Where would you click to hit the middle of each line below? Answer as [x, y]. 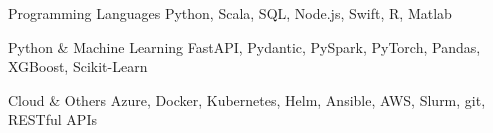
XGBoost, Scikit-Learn [78, 66]
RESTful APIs [52, 119]
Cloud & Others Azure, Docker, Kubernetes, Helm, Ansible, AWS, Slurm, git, [247, 99]
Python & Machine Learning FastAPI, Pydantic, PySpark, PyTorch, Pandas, [244, 46]
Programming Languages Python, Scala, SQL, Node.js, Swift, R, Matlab [230, 13]
